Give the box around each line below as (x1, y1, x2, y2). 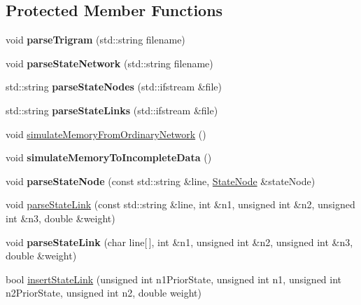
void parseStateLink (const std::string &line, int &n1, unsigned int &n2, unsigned (6, 197, 355, 212)
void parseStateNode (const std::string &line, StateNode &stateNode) (6, 173, 316, 188)
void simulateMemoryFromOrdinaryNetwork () (6, 126, 206, 141)
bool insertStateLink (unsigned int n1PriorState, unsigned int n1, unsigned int (6, 271, 342, 286)
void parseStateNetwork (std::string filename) (6, 55, 213, 70)
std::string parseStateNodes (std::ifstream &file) (6, 79, 222, 94)
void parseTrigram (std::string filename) (6, 32, 185, 47)
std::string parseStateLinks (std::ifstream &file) (6, 102, 218, 117)
